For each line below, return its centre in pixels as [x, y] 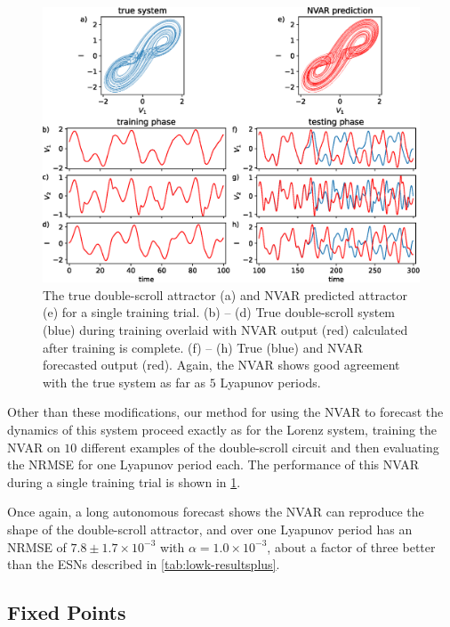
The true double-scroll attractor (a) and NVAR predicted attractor [225, 294]
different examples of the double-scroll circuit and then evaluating [260, 447]
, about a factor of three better [351, 546]
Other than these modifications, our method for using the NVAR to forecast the [225, 412]
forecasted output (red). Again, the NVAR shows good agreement [221, 365]
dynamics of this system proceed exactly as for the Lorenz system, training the [222, 430]
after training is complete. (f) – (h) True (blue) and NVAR [203, 347]
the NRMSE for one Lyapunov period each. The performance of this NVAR [213, 464]
